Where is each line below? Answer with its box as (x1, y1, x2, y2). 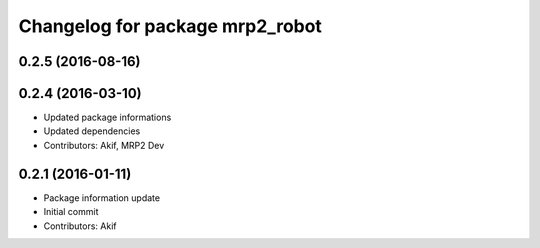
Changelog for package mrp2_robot (18, 15, 322, 37)
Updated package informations (43, 111, 172, 124)
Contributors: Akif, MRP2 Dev (43, 139, 165, 151)
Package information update (43, 191, 160, 204)
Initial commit (43, 206, 99, 218)
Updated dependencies (43, 125, 141, 137)
